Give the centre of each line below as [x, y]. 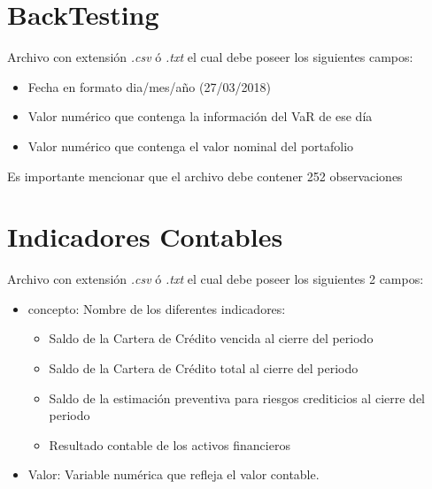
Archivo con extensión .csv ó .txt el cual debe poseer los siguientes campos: [210, 57]
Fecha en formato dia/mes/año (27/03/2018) [149, 86]
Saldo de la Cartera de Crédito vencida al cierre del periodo [211, 338]
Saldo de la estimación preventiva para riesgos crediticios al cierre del [237, 397]
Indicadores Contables [145, 237]
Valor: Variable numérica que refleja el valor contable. [174, 474]
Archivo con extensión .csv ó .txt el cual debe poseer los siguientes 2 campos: [216, 279]
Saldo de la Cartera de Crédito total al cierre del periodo [204, 368]
